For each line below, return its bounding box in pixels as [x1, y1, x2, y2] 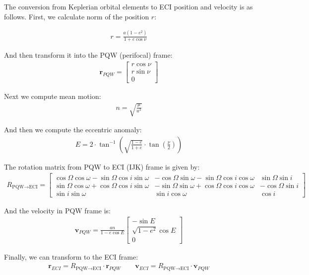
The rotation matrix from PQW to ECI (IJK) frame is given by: [4, 161, 200, 172]
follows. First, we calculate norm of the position [4, 11, 149, 21]
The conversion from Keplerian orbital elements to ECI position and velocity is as [4, 1, 253, 11]
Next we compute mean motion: [4, 91, 101, 101]
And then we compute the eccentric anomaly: [4, 124, 142, 135]
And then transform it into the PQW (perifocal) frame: [4, 50, 173, 60]
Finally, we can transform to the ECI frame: [4, 251, 138, 262]
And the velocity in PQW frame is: [4, 205, 111, 215]
